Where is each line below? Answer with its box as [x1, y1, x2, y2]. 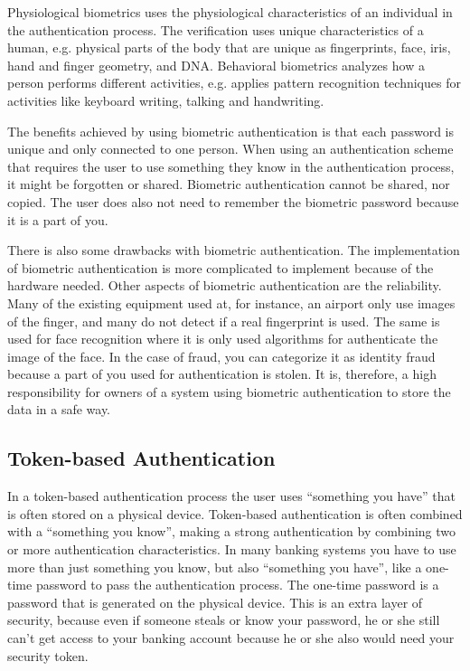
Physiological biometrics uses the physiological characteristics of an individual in [7, 3, 453, 21]
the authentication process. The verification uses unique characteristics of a [7, 20, 424, 39]
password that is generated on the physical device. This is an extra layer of [7, 592, 423, 611]
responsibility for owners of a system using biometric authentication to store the [7, 382, 451, 401]
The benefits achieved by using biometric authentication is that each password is [7, 121, 455, 140]
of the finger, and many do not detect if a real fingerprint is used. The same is [7, 311, 440, 330]
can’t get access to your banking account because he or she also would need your [7, 628, 455, 647]
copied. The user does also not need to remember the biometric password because [7, 192, 459, 211]
